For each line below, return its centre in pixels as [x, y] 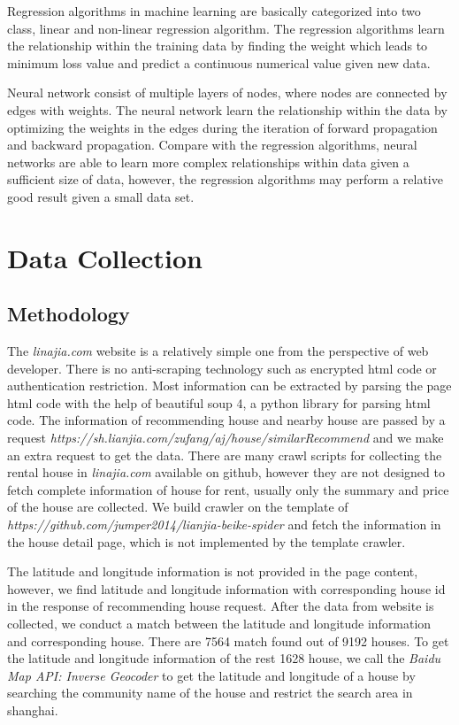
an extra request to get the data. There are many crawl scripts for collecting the [225, 455]
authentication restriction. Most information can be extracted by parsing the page [229, 386]
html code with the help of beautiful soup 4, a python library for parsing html [219, 402]
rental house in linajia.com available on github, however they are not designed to [226, 472]
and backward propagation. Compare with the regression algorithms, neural [212, 145]
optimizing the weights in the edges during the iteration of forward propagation [222, 127]
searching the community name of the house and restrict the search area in [210, 693]
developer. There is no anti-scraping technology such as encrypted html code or [222, 368]
